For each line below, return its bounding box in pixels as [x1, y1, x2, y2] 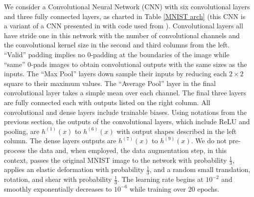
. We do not [191, 135, 227, 146]
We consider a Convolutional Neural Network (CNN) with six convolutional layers [4, 1, 250, 11]
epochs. [197, 183, 219, 194]
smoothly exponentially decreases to [4, 183, 112, 194]
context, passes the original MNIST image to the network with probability [4, 154, 227, 165]
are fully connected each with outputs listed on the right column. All [4, 97, 210, 107]
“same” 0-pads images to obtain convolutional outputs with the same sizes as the [4, 59, 247, 69]
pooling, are [4, 126, 40, 136]
